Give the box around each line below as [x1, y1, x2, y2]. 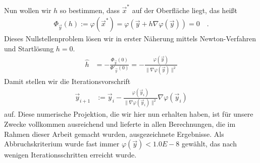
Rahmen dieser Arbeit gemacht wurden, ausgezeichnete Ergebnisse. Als [4, 128, 224, 139]
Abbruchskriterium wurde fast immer [4, 138, 120, 149]
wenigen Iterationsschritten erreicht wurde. [4, 149, 137, 160]
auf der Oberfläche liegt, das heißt [132, 5, 237, 15]
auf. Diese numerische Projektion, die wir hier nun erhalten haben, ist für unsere [4, 109, 253, 119]
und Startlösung [4, 43, 54, 53]
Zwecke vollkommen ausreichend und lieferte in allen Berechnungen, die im [4, 119, 236, 129]
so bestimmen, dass [60, 5, 120, 15]
